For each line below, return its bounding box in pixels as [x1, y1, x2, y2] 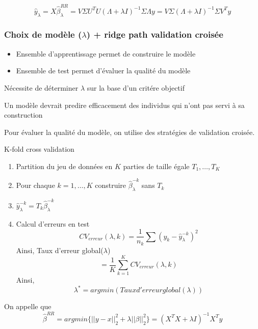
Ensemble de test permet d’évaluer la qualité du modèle [16, 65, 191, 76]
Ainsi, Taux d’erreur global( [16, 244, 104, 255]
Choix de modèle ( [4, 28, 82, 41]
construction [4, 109, 43, 120]
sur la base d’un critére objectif [87, 82, 185, 93]
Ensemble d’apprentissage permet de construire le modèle [16, 48, 196, 59]
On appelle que [4, 301, 51, 312]
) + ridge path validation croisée [86, 28, 223, 41]
